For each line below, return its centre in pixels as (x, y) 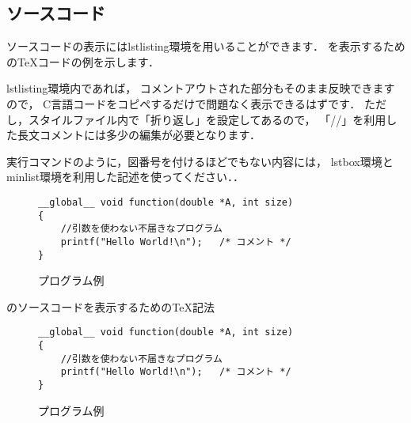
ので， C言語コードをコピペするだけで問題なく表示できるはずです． (184, 103)
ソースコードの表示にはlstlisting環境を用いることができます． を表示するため (206, 46)
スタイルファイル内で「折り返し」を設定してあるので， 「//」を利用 (207, 119)
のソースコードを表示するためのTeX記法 (110, 306)
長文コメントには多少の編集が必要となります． (139, 135)
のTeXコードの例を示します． (83, 61)
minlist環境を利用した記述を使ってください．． (125, 177)
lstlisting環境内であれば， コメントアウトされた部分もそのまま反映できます (201, 88)
